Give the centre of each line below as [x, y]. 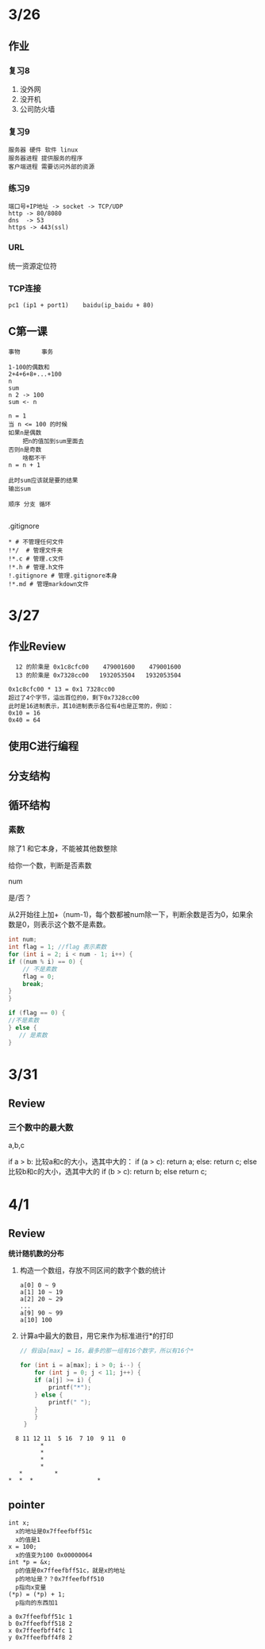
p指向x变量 [31, 1588]
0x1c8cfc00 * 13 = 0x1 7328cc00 [61, 689]
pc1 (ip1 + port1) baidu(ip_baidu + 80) [81, 306]
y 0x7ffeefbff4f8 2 [40, 1638]
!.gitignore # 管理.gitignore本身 [63, 576]
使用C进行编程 [44, 747]
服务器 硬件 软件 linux [43, 150]
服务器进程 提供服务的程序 [46, 159]
